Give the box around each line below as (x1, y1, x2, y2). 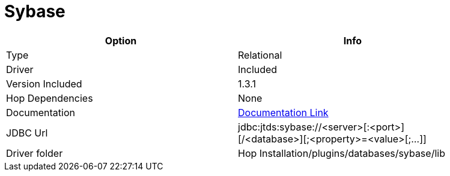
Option (105, 34, 137, 47)
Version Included (6, 77, 82, 90)
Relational (238, 48, 282, 61)
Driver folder (6, 147, 63, 159)
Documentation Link (238, 106, 329, 119)
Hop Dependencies (6, 92, 93, 104)
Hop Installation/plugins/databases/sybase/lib (238, 147, 445, 159)
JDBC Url (6, 126, 48, 139)
